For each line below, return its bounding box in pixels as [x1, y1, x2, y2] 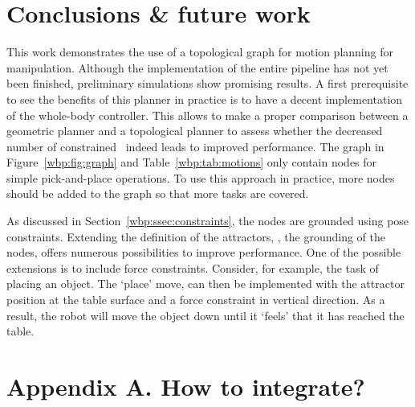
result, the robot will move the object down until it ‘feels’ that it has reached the [6, 306, 405, 323]
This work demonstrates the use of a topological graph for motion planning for [6, 43, 393, 60]
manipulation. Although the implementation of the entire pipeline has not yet [6, 59, 389, 76]
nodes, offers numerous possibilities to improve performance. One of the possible [6, 244, 401, 261]
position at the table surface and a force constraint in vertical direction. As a [6, 291, 385, 308]
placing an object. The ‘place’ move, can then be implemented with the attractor [6, 275, 405, 292]
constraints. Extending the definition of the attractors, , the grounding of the [6, 228, 385, 245]
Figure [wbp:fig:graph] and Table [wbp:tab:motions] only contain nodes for [6, 154, 377, 171]
